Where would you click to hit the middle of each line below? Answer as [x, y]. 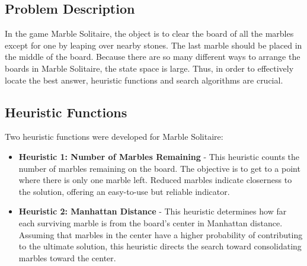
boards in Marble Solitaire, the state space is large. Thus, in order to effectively [149, 68]
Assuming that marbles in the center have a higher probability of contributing [161, 234]
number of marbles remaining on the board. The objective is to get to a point [159, 168]
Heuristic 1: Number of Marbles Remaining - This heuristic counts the [159, 156]
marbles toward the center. [67, 257]
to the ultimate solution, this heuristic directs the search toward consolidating [160, 246]
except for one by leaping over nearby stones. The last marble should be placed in [153, 45]
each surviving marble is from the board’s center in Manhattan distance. [151, 222]
